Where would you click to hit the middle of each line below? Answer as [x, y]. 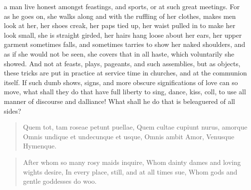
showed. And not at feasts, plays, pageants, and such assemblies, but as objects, [122, 63]
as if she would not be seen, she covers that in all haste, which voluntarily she [119, 53]
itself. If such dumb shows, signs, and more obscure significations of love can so [121, 82]
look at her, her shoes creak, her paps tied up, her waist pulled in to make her [120, 25]
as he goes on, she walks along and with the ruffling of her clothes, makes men [120, 16]
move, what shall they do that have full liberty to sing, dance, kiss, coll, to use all [125, 92]
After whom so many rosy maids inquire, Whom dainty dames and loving [132, 162]
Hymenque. [40, 146]
